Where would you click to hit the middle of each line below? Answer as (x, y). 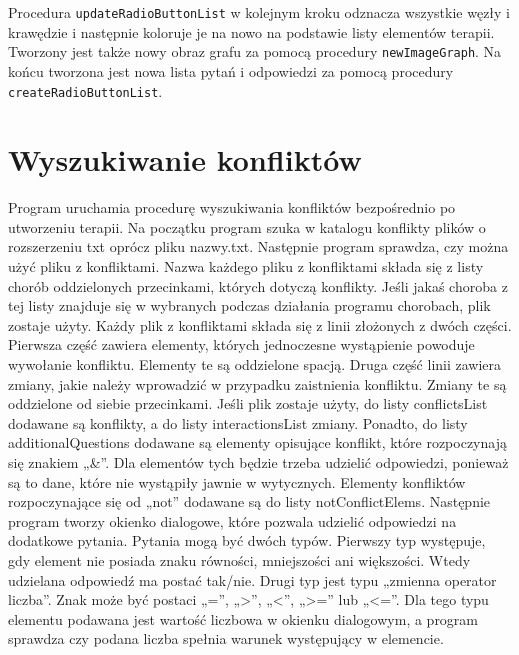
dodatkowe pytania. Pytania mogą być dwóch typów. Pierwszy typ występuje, (247, 540)
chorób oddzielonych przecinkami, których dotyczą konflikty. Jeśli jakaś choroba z (258, 285)
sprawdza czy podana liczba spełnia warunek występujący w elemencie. (226, 638)
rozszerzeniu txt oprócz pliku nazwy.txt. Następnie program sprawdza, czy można (258, 246)
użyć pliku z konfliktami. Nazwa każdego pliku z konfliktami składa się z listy (246, 266)
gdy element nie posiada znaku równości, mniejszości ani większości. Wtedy (239, 559)
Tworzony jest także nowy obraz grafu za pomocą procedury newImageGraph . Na (255, 51)
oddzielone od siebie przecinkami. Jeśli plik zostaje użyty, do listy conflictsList (248, 403)
